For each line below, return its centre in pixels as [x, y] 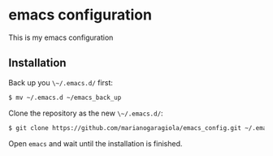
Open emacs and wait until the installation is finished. [95, 143]
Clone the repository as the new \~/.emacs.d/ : [86, 113]
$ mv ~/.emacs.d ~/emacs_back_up [65, 97]
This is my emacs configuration [61, 37]
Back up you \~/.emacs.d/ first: [61, 82]
